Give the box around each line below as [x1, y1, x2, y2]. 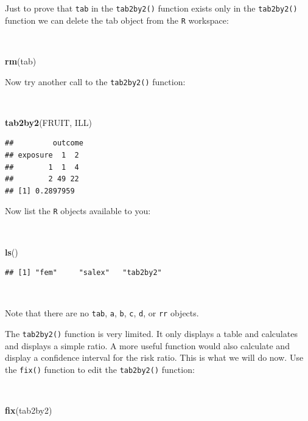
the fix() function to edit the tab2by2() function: [5, 363, 195, 375]
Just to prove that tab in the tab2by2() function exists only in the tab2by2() [5, 2, 298, 14]
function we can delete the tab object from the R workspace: [5, 13, 229, 26]
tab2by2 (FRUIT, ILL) [5, 116, 92, 128]
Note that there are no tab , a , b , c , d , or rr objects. [5, 307, 199, 319]
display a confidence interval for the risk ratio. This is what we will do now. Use [5, 351, 304, 364]
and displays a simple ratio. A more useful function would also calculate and [5, 339, 290, 352]
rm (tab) [5, 54, 37, 67]
